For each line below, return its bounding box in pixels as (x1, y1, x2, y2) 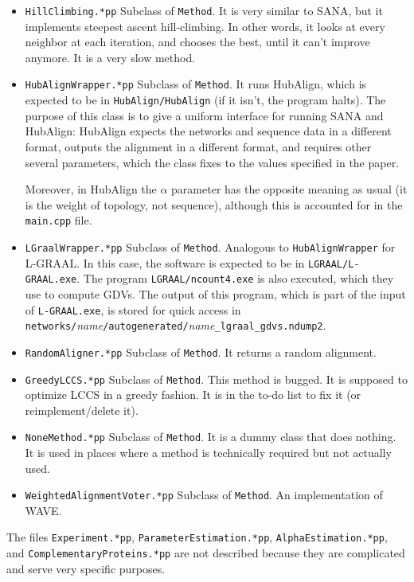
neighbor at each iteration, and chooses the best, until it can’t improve (25, 33, 370, 50)
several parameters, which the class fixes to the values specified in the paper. (25, 154, 400, 170)
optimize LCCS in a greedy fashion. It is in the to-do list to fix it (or (25, 386, 361, 403)
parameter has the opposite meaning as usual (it (171, 181, 408, 197)
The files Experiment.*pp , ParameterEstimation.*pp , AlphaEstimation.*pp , (6, 529, 388, 545)
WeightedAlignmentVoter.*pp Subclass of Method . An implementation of (25, 486, 383, 503)
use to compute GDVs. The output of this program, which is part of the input (25, 285, 406, 302)
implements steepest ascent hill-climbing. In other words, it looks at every (25, 18, 385, 34)
